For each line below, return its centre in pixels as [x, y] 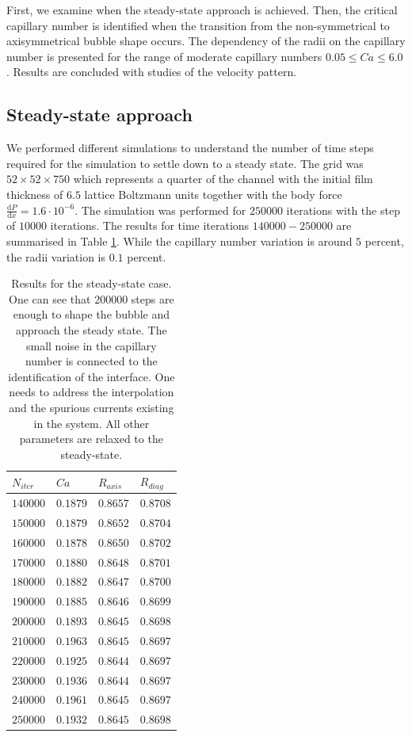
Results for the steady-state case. [92, 283]
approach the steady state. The [91, 329]
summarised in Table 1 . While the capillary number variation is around [179, 241]
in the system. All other [92, 423]
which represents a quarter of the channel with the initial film [223, 179]
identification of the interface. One [92, 376]
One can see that [50, 298]
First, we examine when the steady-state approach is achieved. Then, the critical [202, 10]
